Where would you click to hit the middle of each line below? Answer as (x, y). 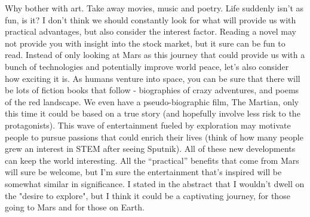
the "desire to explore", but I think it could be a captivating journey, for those (148, 195)
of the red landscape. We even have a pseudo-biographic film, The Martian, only (152, 101)
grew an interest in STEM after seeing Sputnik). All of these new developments (150, 149)
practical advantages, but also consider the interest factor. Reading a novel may (151, 31)
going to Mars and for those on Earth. (75, 207)
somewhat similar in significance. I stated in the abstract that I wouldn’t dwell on (155, 183)
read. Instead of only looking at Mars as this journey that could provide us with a (155, 55)
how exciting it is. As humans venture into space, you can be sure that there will (153, 78)
